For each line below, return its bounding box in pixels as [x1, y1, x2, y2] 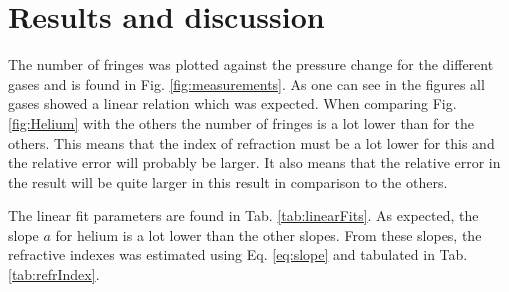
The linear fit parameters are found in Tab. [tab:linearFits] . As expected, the [8, 205, 479, 226]
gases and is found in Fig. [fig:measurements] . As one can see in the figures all [8, 73, 485, 94]
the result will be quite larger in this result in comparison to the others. [8, 171, 448, 192]
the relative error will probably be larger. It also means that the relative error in [8, 152, 501, 173]
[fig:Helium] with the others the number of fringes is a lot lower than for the [8, 112, 474, 133]
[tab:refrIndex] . [8, 264, 100, 285]
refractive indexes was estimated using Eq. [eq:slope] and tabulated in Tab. [8, 244, 468, 265]
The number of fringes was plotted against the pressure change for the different [8, 54, 494, 75]
